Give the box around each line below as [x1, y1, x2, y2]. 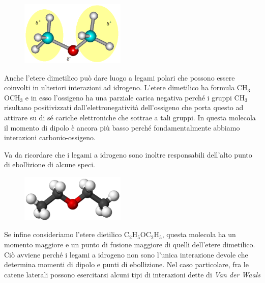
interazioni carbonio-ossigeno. [4, 132, 96, 143]
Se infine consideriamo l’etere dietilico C [4, 229, 129, 240]
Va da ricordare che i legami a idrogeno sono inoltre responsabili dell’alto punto [4, 149, 252, 160]
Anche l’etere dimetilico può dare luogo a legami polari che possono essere [4, 72, 235, 83]
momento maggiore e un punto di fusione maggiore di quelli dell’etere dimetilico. [4, 239, 255, 250]
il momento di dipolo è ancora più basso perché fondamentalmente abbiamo [4, 122, 240, 133]
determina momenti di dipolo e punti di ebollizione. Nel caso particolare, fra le [4, 259, 249, 270]
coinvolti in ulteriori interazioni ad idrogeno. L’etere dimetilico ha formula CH [4, 82, 248, 93]
